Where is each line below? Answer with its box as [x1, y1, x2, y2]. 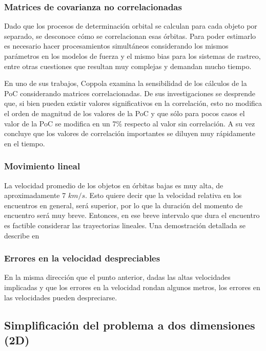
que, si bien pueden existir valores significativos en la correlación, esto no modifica [4, 98, 262, 108]
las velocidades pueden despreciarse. [4, 292, 117, 302]
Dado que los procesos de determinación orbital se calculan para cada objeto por [4, 20, 257, 31]
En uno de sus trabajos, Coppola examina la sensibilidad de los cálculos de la [4, 78, 247, 89]
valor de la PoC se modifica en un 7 [4, 118, 116, 128]
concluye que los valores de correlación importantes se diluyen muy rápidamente [4, 128, 256, 139]
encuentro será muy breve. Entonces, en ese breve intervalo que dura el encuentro [4, 210, 260, 221]
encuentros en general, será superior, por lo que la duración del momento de [4, 200, 243, 210]
